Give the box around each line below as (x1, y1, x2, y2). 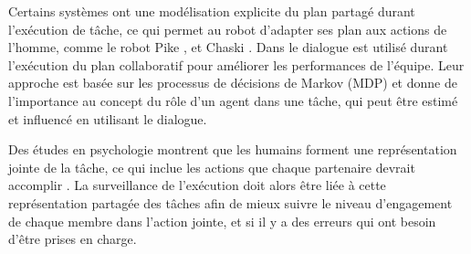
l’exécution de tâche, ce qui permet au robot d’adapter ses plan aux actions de (8, 19, 447, 38)
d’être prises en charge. (8, 229, 137, 249)
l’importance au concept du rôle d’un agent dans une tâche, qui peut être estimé (8, 90, 458, 110)
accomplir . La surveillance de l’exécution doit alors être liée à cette (8, 175, 386, 195)
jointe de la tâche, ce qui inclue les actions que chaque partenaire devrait (8, 157, 415, 176)
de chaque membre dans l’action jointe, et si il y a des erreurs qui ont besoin (8, 211, 436, 230)
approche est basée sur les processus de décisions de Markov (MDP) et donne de (8, 73, 457, 92)
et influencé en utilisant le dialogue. (8, 109, 207, 128)
